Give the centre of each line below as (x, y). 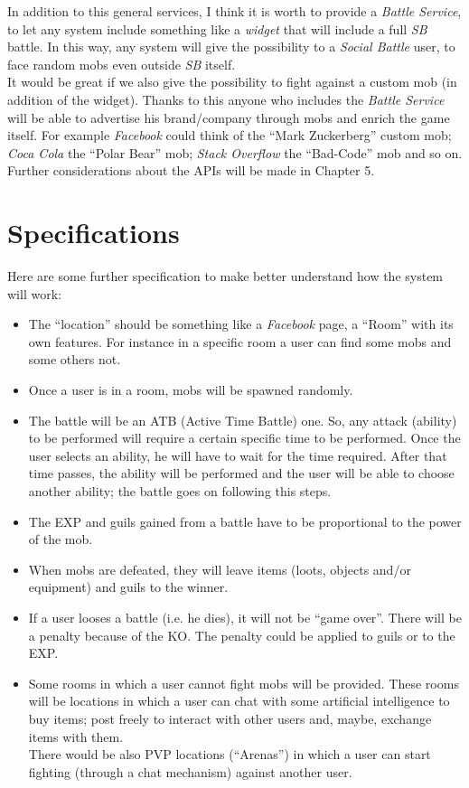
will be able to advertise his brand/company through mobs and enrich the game (229, 117)
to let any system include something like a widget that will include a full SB (217, 28)
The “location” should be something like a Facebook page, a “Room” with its (241, 324)
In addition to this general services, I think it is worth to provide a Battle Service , (234, 11)
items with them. (76, 736)
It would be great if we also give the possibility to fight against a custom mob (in (232, 82)
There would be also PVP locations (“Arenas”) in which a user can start (230, 754)
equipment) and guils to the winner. (128, 587)
